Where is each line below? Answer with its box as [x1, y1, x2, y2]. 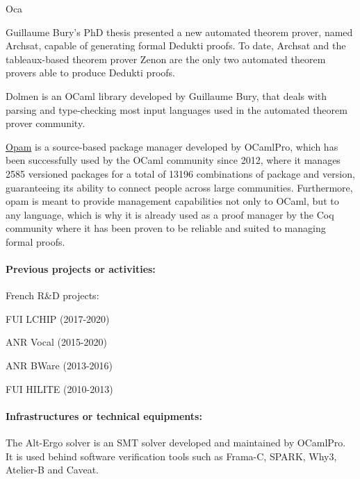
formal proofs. [6, 234, 65, 249]
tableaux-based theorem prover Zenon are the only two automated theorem [6, 51, 326, 66]
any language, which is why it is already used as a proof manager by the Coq [6, 207, 334, 221]
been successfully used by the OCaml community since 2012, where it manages [6, 153, 341, 167]
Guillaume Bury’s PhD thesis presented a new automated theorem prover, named [6, 24, 353, 39]
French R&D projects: [6, 288, 99, 303]
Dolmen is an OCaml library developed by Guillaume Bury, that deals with [6, 88, 327, 103]
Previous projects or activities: [6, 262, 156, 276]
